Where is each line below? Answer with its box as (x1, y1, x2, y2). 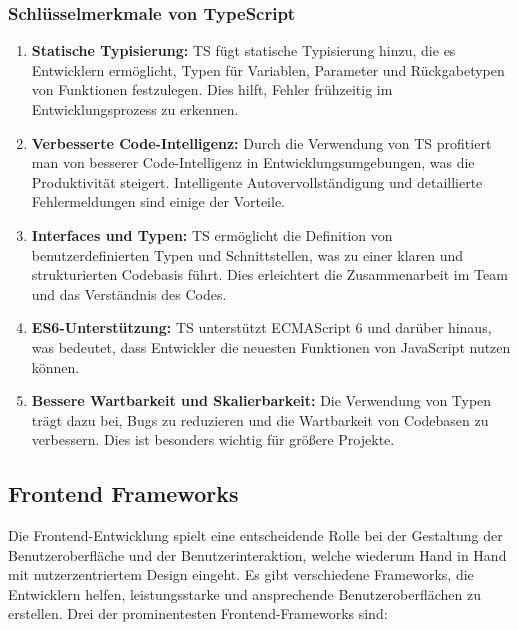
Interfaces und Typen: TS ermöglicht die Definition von (31, 224, 393, 245)
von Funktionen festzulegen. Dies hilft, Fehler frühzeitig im (31, 79, 393, 100)
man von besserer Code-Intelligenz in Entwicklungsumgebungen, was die (31, 152, 475, 173)
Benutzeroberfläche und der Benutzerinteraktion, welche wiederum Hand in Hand (8, 544, 507, 565)
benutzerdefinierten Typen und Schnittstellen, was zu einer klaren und (31, 244, 464, 265)
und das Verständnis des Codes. (31, 283, 227, 304)
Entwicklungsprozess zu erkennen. (31, 99, 239, 119)
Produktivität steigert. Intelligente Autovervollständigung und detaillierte (31, 171, 483, 192)
